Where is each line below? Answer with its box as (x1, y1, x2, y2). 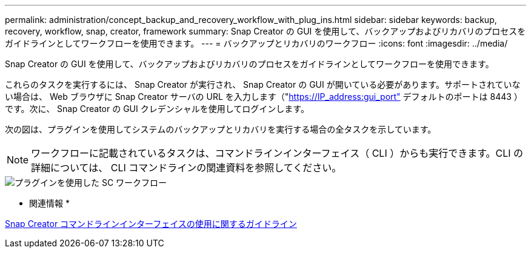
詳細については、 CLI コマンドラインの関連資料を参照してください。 (31, 162, 342, 174)
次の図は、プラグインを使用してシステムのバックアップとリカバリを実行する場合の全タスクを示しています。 (5, 124, 436, 134)
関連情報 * (29, 198, 70, 208)
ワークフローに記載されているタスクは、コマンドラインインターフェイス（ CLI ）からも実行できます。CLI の (31, 147, 524, 159)
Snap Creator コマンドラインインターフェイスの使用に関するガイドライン (5, 218, 297, 229)
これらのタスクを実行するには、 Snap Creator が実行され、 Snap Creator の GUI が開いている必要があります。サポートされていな (5, 79, 521, 90)
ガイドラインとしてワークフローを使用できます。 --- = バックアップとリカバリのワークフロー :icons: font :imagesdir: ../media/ (5, 38, 508, 48)
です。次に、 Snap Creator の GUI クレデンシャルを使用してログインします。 (5, 103, 309, 114)
